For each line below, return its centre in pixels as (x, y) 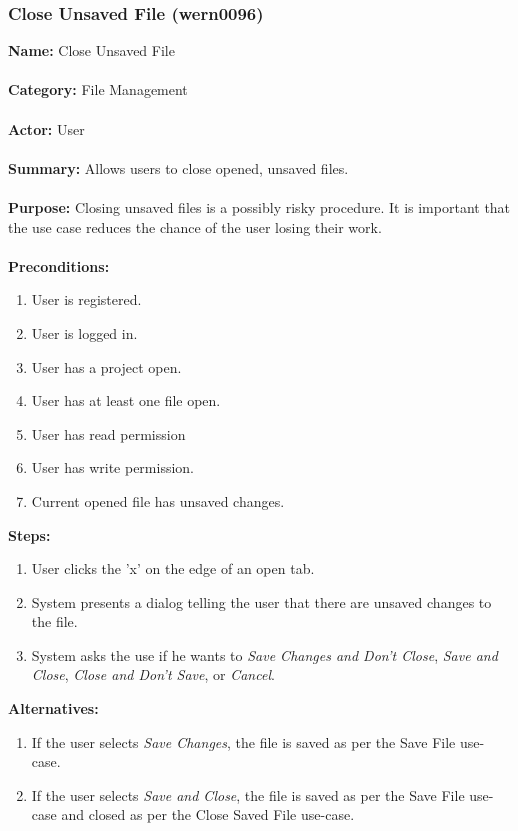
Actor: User (46, 128)
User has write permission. (112, 467)
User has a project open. (106, 366)
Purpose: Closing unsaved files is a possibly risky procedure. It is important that (259, 206)
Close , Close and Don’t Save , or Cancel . (153, 674)
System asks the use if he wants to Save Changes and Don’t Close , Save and (264, 654)
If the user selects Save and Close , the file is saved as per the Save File (248, 794)
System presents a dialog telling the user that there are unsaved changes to (261, 601)
